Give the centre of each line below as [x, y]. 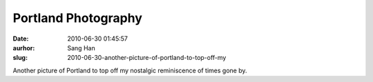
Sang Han [82, 48]
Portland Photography [78, 18]
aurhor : [24, 48]
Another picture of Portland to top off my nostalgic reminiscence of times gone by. [130, 70]
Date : [21, 39]
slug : [20, 58]
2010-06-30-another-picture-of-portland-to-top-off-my [147, 58]
